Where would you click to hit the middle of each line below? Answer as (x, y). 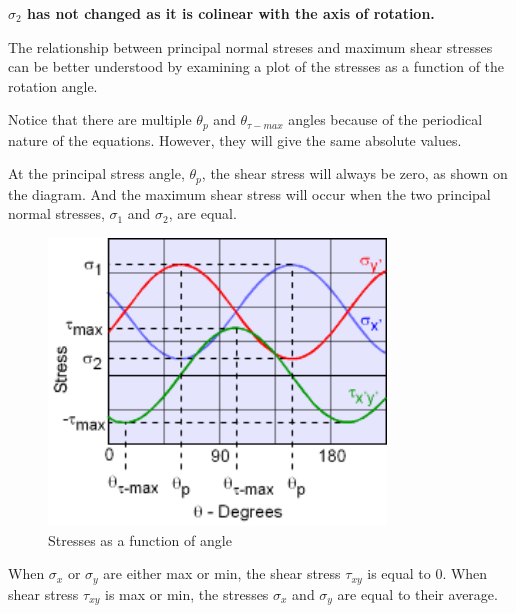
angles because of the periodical (385, 119)
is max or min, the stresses (187, 593)
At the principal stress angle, (96, 173)
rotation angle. (53, 85)
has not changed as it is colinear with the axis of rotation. (231, 13)
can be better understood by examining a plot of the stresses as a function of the (256, 66)
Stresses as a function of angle (140, 539)
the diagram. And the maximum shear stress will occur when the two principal (249, 193)
